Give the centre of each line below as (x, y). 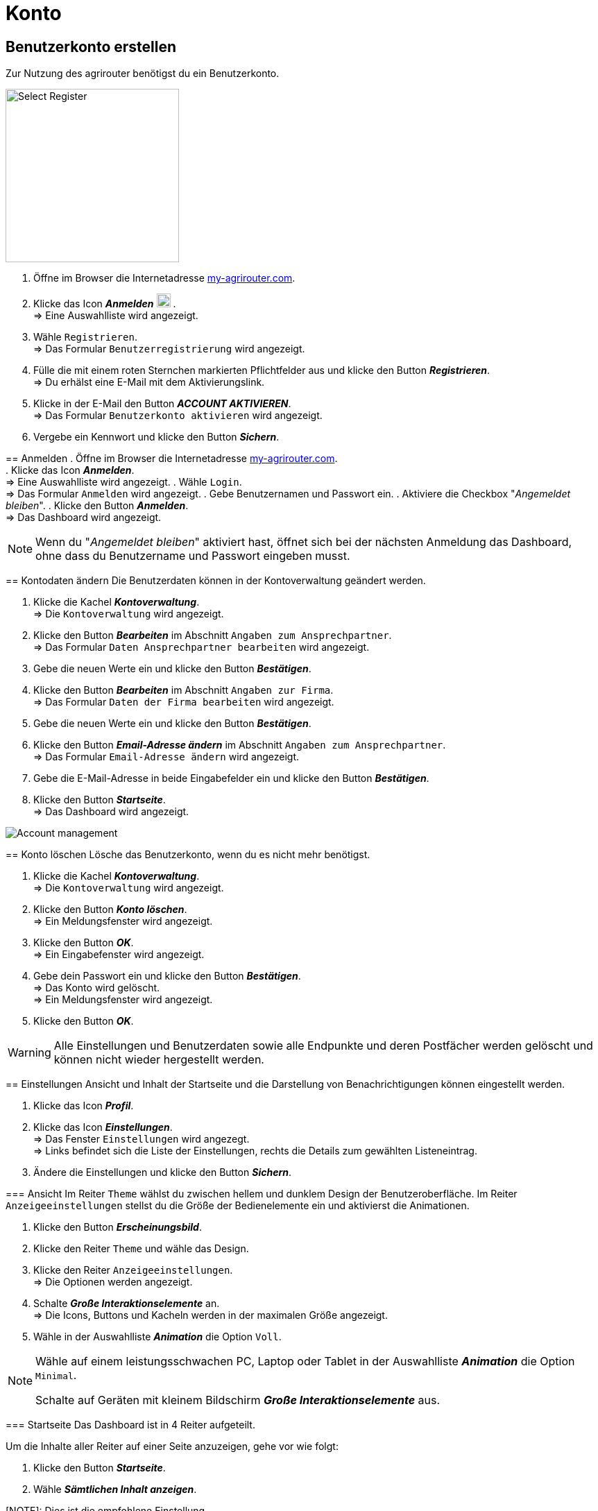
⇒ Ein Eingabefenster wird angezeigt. (119, 955)
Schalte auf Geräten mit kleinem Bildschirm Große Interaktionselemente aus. (238, 1400)
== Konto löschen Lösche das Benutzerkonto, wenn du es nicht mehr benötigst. (188, 855)
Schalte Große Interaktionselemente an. (127, 1304)
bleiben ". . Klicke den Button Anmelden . (97, 506)
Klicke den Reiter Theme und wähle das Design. (141, 1249)
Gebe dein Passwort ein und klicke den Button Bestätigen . (167, 976)
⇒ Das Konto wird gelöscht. (97, 988)
